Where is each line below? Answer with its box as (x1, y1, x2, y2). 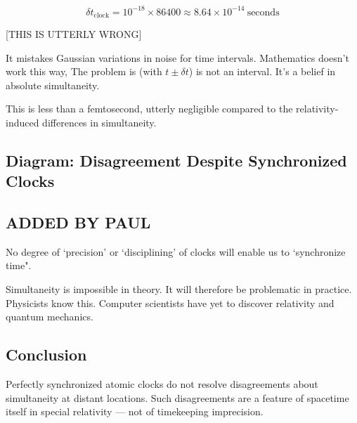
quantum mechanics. (6, 309, 93, 324)
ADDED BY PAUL (6, 211, 151, 233)
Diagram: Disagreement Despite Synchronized (6, 149, 347, 171)
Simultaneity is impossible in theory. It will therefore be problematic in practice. (6, 282, 352, 297)
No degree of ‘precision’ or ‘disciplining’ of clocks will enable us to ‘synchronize (6, 244, 346, 259)
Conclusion (6, 344, 87, 365)
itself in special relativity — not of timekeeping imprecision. (6, 404, 264, 419)
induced (6, 115, 39, 129)
